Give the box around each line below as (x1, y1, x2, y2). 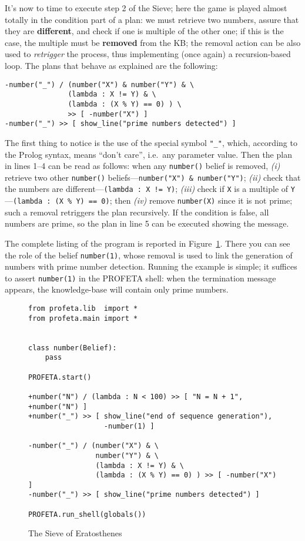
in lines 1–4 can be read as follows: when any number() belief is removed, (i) (5, 160, 280, 172)
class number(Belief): (28, 343, 117, 352)
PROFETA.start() (28, 373, 92, 381)
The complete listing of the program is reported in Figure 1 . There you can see (5, 237, 290, 249)
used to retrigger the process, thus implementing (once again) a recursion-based (5, 48, 291, 60)
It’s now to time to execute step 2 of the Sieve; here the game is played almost (5, 2, 287, 14)
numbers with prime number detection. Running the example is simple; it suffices (5, 260, 297, 273)
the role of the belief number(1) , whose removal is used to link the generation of (5, 248, 293, 261)
